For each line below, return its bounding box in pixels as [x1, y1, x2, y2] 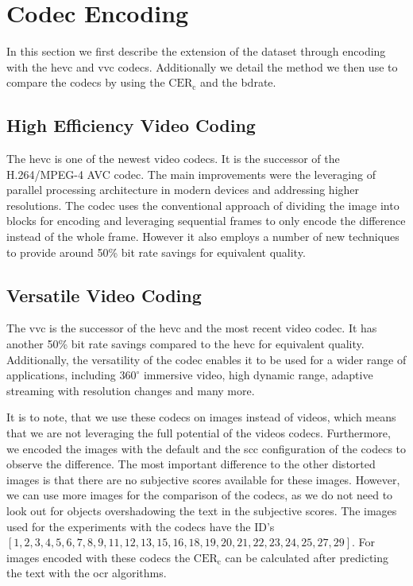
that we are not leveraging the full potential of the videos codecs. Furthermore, [6, 425, 391, 441]
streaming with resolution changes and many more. [6, 382, 255, 398]
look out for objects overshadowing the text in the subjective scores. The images [6, 503, 397, 518]
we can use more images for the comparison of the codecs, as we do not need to [6, 487, 393, 503]
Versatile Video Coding [6, 282, 202, 307]
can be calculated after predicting [225, 549, 389, 565]
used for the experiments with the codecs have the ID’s [6, 518, 275, 534]
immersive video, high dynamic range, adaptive [143, 367, 373, 383]
